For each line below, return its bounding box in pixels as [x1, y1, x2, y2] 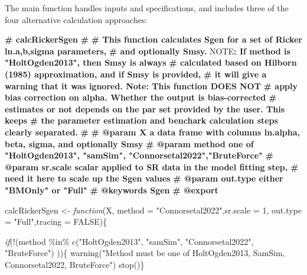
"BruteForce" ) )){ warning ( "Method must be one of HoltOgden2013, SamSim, [5, 247, 285, 259]
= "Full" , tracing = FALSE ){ [5, 215, 107, 228]
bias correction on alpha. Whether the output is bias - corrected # [5, 91, 277, 103]
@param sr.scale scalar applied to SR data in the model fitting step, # [5, 160, 299, 173]
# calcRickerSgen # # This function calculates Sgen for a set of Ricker [5, 33, 302, 46]
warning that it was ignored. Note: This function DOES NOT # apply [5, 79, 298, 92]
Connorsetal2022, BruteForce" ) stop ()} [5, 258, 145, 270]
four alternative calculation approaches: [5, 13, 148, 25]
